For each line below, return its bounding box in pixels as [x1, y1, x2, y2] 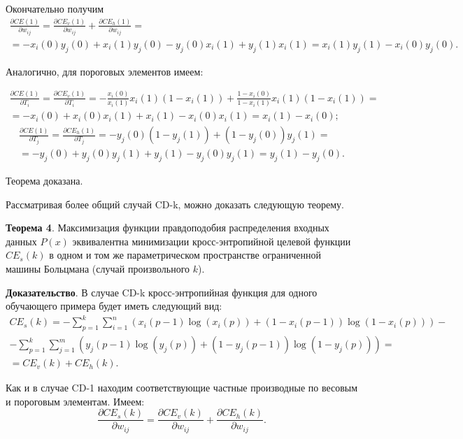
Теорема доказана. [6, 173, 83, 187]
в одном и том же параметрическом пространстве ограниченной [49, 247, 322, 262]
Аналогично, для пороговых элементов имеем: [6, 64, 204, 78]
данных [6, 233, 37, 248]
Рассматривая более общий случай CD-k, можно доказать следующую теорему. [6, 196, 344, 211]
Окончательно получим [6, 1, 104, 15]
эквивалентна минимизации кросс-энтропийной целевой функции [72, 233, 351, 248]
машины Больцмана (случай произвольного [6, 261, 190, 275]
